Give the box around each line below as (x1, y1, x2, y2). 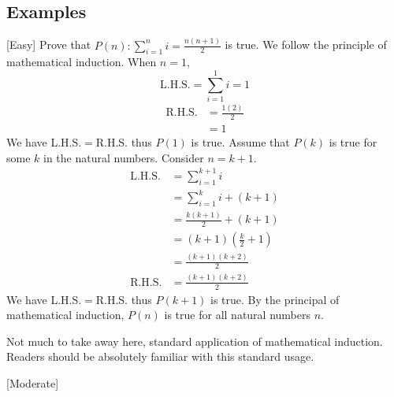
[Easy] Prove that (6, 36, 91, 53)
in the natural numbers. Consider (43, 149, 204, 165)
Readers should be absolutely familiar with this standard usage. (6, 348, 314, 365)
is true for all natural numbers (164, 306, 310, 323)
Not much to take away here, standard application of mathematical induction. (6, 332, 383, 349)
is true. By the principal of (210, 291, 340, 307)
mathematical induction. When (6, 54, 157, 70)
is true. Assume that (191, 134, 290, 150)
